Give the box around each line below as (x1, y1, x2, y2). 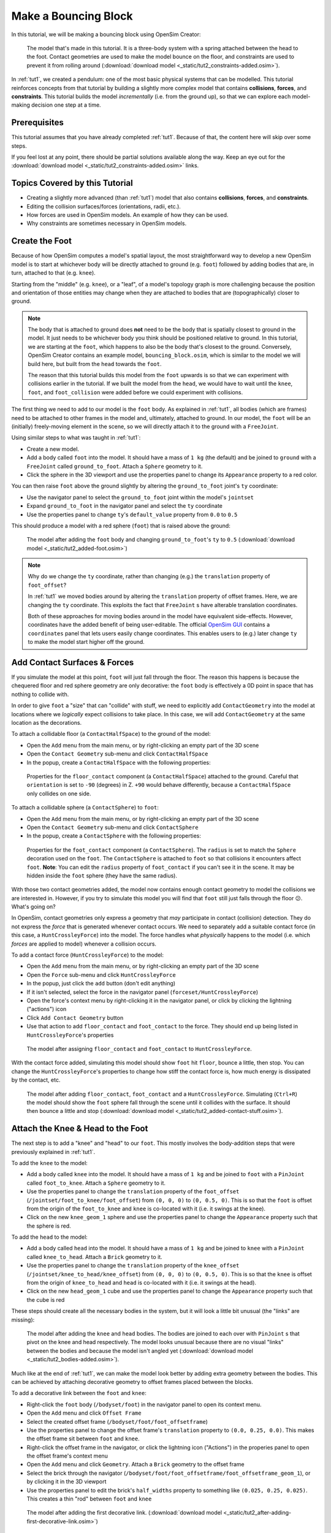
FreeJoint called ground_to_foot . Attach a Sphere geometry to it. (26, 462, 203, 470)
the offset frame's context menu (26, 1452, 108, 1459)
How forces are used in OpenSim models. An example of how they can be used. (26, 212, 229, 219)
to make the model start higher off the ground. (28, 638, 145, 646)
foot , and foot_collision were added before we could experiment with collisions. (28, 388, 243, 396)
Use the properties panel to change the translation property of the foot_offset (26, 1188, 240, 1195)
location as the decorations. (11, 719, 82, 727)
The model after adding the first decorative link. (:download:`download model (26, 1509, 223, 1516)
